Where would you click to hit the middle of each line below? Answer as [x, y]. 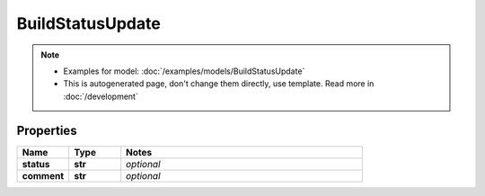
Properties [47, 130]
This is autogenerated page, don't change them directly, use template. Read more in [219, 84]
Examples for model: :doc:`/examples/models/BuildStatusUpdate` [184, 71]
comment [43, 175]
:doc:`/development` [101, 96]
